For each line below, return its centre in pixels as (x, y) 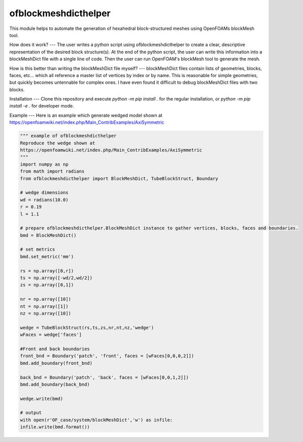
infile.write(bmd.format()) (55, 427)
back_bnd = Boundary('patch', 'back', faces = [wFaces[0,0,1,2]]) (104, 377)
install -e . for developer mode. (42, 106)
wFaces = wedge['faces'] (51, 335)
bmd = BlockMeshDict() (48, 235)
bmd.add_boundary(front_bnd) (56, 363)
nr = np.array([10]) (45, 299)
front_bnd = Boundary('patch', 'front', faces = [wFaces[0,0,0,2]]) (107, 356)
